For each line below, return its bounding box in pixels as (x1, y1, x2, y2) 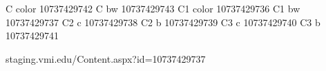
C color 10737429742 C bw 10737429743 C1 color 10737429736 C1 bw (6, 1, 300, 15)
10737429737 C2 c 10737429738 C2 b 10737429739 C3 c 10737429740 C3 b (6, 14, 320, 29)
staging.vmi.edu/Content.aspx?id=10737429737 (6, 51, 206, 65)
